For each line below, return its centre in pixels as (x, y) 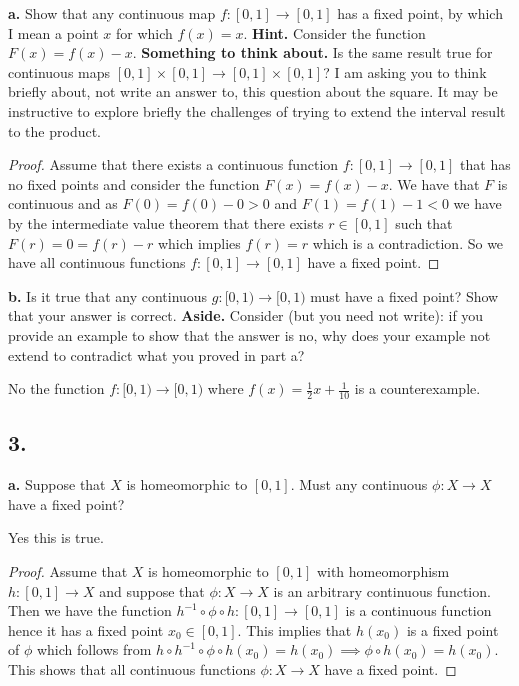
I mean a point (53, 32)
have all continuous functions (97, 262)
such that (424, 222)
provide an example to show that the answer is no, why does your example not (249, 334)
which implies (199, 242)
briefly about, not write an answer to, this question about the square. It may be (253, 91)
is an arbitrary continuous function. (382, 590)
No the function (56, 388)
